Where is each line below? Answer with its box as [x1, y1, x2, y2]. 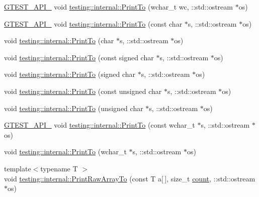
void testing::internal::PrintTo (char [4, 35, 114, 46]
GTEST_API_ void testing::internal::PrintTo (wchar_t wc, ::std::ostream [4, 2, 233, 12]
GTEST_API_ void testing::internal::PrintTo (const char [4, 18, 183, 29]
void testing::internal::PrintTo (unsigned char [4, 103, 143, 113]
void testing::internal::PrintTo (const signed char [4, 52, 154, 62]
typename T [40, 163, 78, 173]
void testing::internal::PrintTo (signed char [4, 69, 136, 79]
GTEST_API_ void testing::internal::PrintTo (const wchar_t [4, 120, 195, 130]
